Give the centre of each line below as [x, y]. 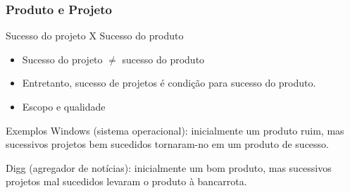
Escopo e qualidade [64, 106]
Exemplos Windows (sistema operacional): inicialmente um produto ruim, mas [175, 130]
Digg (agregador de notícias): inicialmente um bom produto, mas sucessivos [169, 167]
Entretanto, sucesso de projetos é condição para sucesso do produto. [169, 83]
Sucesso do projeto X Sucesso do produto [95, 36]
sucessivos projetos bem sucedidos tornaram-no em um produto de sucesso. [167, 144]
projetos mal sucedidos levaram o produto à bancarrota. [126, 181]
